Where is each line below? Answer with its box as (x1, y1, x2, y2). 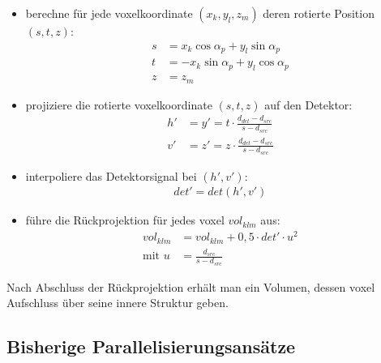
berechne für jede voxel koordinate (25, 5, 193, 21)
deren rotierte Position (263, 5, 375, 21)
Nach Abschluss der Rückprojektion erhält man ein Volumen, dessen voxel (6, 278, 375, 295)
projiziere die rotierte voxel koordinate (25, 96, 212, 113)
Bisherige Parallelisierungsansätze (6, 334, 296, 359)
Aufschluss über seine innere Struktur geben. (6, 294, 229, 311)
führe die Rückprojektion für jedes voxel (25, 211, 225, 228)
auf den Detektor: (264, 96, 353, 113)
